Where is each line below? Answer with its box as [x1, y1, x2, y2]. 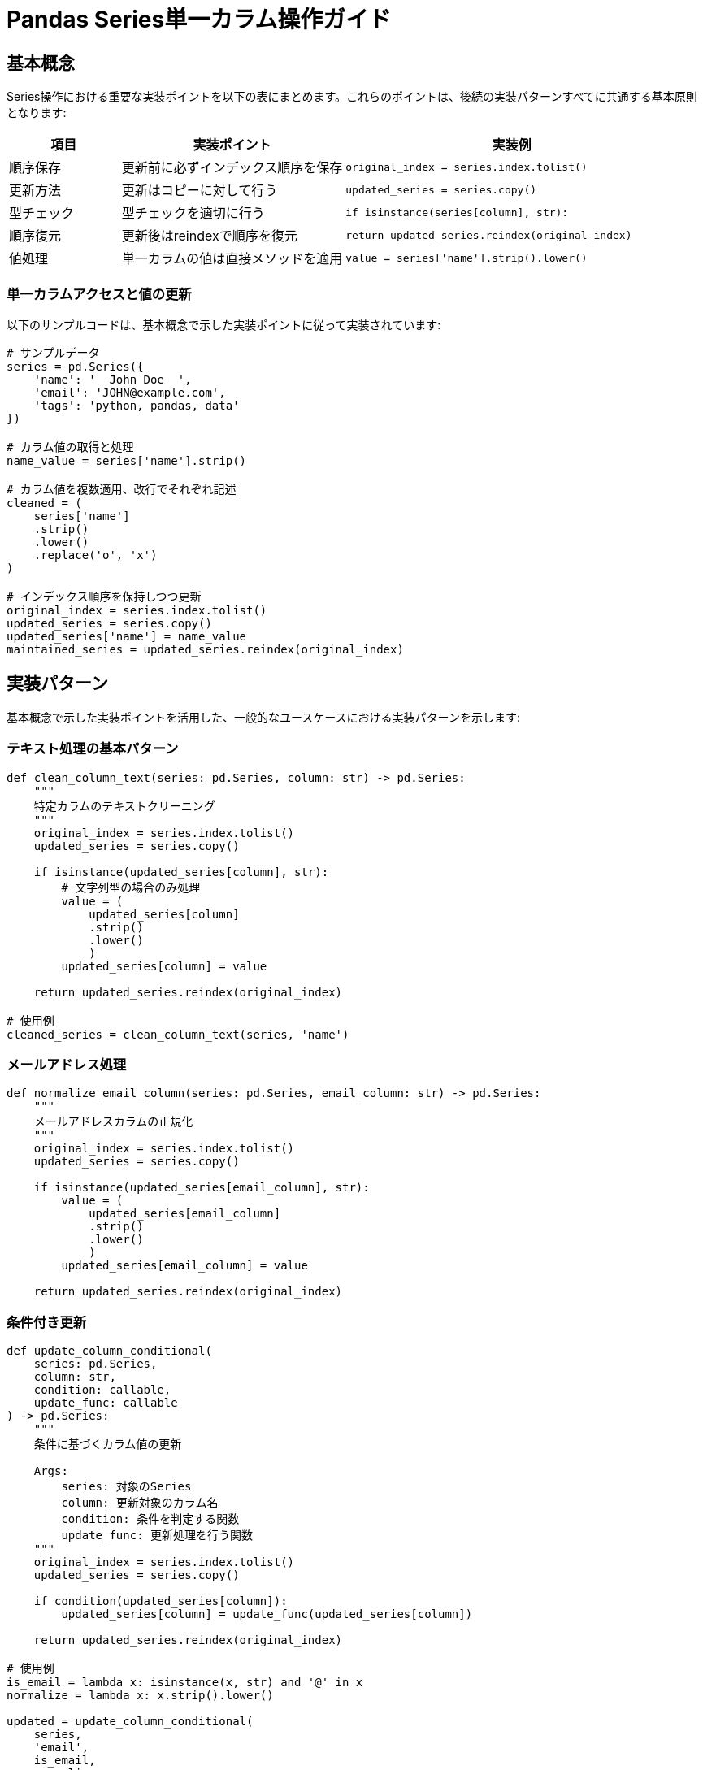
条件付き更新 [7, 1313, 87, 1330]
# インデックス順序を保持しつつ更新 [7, 589, 202, 603]
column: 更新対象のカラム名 [61, 1496, 219, 1510]
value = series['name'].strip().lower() [345, 251, 588, 264]
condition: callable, [33, 1383, 171, 1397]
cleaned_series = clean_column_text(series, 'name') [7, 1027, 349, 1041]
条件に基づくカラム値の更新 [33, 1438, 182, 1451]
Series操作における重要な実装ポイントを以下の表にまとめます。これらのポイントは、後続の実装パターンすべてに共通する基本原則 [7, 89, 697, 104]
